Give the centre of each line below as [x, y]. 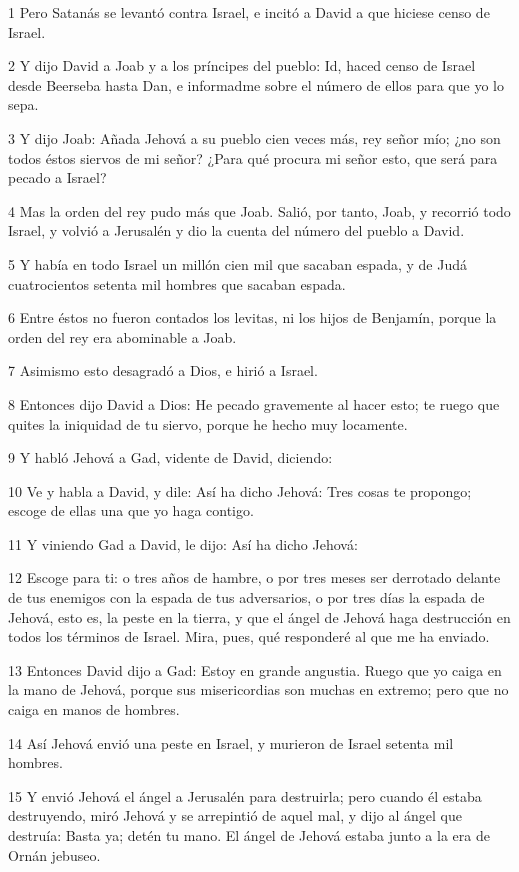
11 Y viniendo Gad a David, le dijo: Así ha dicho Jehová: [183, 543]
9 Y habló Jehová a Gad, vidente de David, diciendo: [170, 457]
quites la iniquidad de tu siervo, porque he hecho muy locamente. [208, 423]
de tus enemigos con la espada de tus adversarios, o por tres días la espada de [246, 597]
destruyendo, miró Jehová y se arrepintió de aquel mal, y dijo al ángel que [235, 815]
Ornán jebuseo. [54, 854]
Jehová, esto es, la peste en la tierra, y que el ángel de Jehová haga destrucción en [259, 616]
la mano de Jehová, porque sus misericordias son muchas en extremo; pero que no [258, 689]
